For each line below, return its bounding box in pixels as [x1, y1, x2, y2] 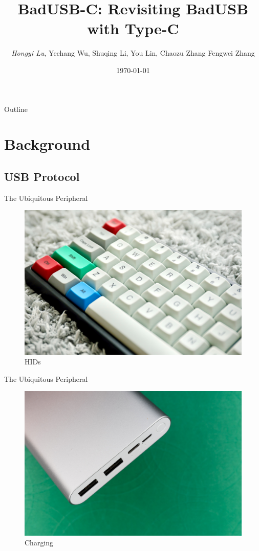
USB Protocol [4, 168, 80, 184]
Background [4, 133, 91, 154]
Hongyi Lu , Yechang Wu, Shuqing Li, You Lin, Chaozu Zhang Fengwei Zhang [11, 48, 255, 58]
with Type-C [87, 18, 179, 39]
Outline [4, 103, 28, 114]
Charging [25, 537, 54, 548]
